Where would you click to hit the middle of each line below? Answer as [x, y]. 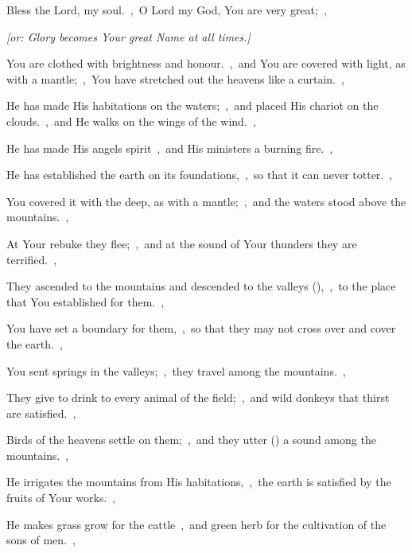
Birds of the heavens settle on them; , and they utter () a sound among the [191, 440]
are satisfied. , [41, 413]
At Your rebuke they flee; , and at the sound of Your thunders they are [182, 243]
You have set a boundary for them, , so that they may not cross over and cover [201, 328]
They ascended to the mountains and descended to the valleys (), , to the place [201, 286]
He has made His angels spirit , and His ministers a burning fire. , [170, 148]
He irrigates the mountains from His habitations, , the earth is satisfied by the [199, 482]
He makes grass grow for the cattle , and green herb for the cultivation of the [196, 524]
